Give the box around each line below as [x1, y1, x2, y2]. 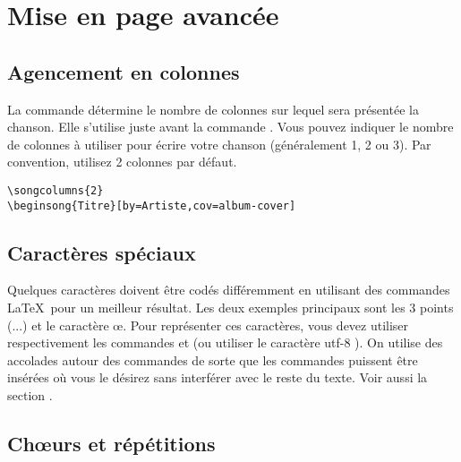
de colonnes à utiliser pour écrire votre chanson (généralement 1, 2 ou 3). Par [7, 134, 431, 153]
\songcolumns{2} [7, 184, 104, 197]
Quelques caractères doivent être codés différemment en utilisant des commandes [7, 280, 450, 299]
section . [7, 386, 53, 405]
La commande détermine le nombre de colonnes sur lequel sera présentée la [7, 99, 419, 118]
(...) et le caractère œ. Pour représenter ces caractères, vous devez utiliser [7, 315, 409, 334]
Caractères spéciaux [7, 238, 196, 266]
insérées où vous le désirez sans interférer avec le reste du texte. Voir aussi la [7, 368, 428, 387]
